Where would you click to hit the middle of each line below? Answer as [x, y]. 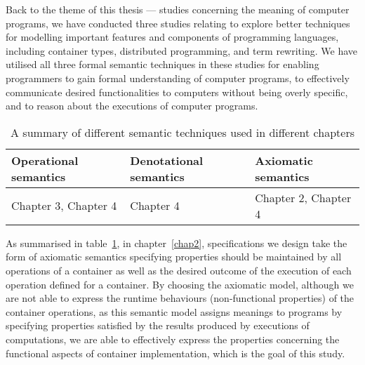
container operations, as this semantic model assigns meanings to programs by [174, 311]
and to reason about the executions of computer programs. [132, 106]
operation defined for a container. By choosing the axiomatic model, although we [180, 284]
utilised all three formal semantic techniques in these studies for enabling [162, 64]
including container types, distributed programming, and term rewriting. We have [181, 50]
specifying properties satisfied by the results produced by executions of [158, 325]
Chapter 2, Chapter [303, 197]
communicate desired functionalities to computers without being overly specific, [177, 92]
